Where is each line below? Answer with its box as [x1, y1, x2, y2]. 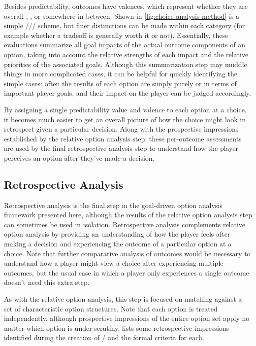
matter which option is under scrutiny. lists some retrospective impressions [4, 322, 229, 333]
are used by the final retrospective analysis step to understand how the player [4, 143, 238, 153]
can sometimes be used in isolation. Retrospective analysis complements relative [4, 219, 246, 229]
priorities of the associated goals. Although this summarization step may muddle [4, 59, 247, 69]
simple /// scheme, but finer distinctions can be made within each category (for [4, 20, 245, 31]
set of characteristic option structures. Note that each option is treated [4, 303, 218, 313]
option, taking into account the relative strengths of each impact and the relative [4, 49, 249, 59]
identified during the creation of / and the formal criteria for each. [4, 332, 204, 343]
